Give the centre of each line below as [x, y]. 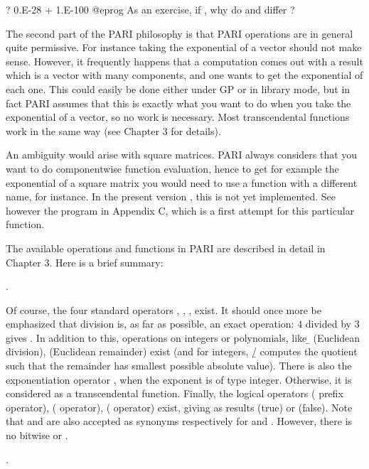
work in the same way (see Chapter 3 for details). [113, 130]
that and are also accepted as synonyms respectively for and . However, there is [179, 421]
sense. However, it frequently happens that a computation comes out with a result [184, 61]
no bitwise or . [37, 435]
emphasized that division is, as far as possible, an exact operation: [150, 324]
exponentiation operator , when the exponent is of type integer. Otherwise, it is [179, 379]
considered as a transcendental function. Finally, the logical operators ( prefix [175, 393]
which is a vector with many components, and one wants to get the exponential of [184, 75]
